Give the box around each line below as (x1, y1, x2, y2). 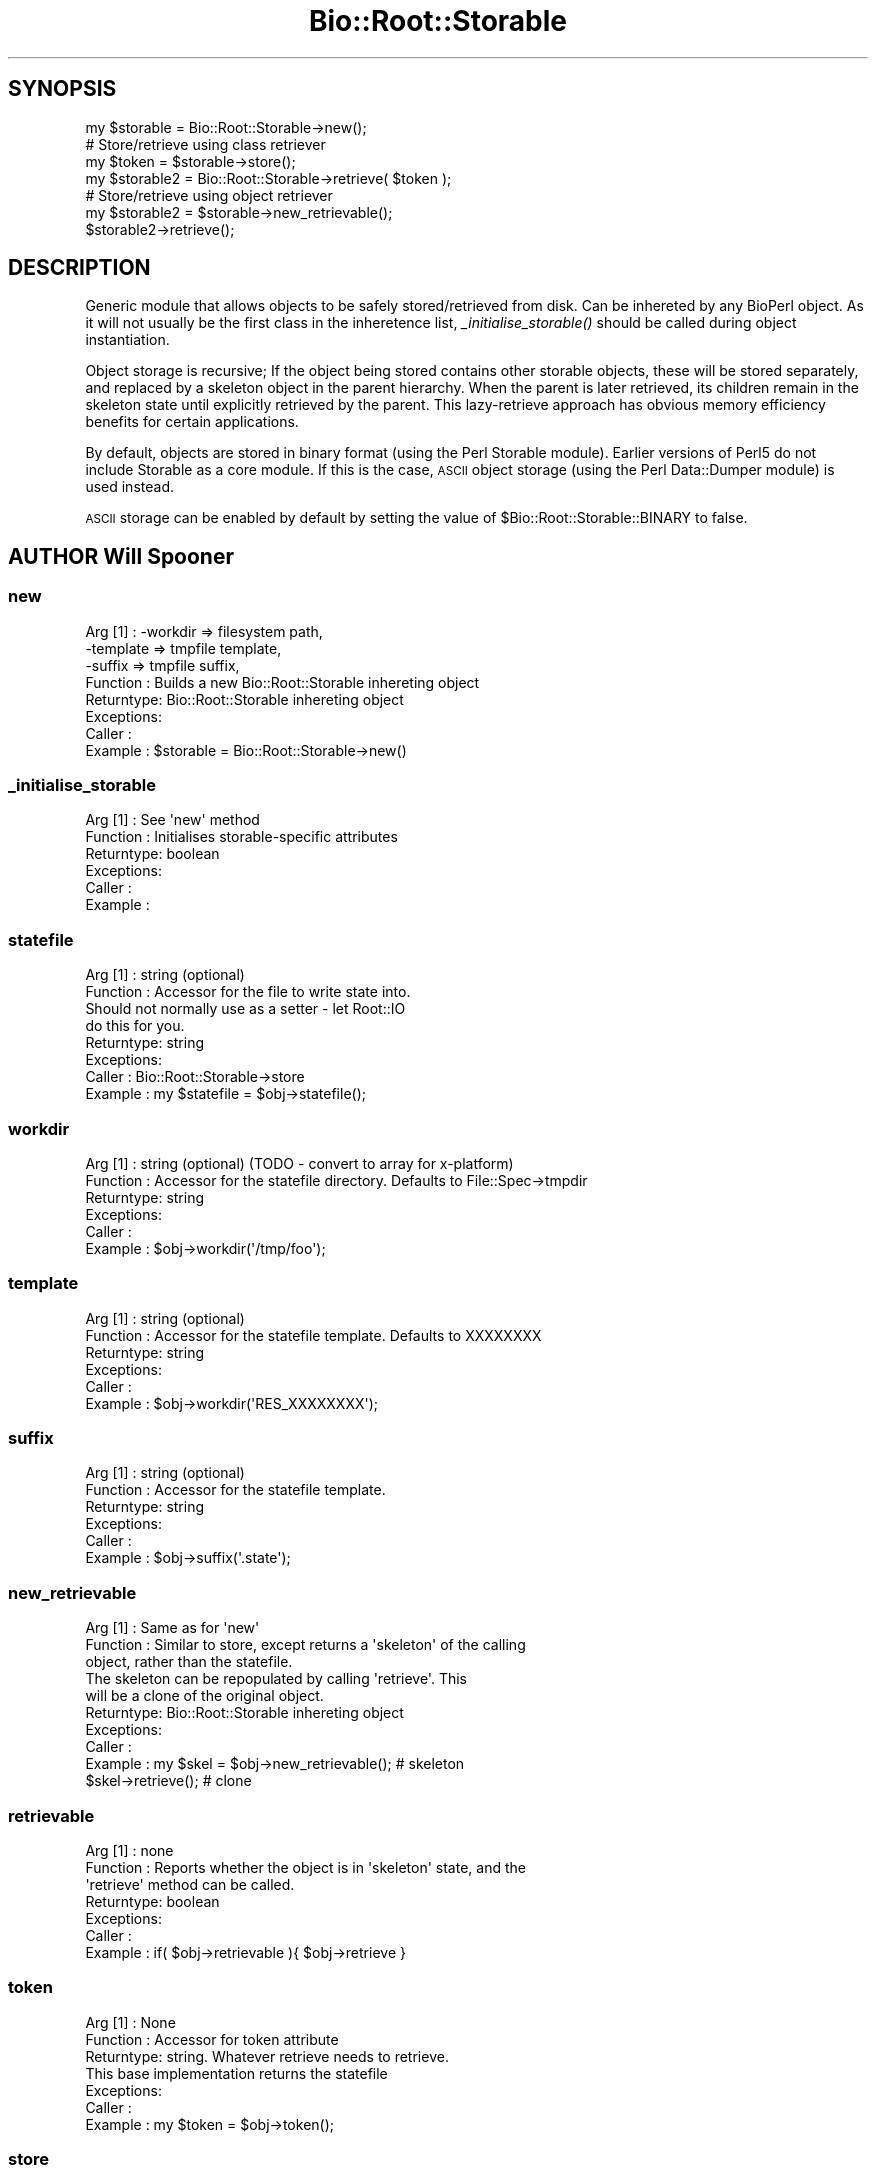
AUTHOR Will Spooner (8, 543, 235, 569)
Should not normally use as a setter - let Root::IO (85, 1000, 406, 1018)
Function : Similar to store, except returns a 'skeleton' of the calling (85, 1636, 526, 1654)
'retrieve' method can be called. (85, 1875, 295, 1893)
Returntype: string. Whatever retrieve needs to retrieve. (85, 2047, 449, 2065)
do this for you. (85, 1017, 185, 1035)
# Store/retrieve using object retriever (85, 186, 333, 204)
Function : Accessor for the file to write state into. (85, 983, 411, 1001)
